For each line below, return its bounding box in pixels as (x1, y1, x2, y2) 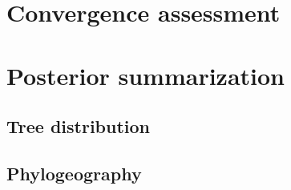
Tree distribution (6, 114, 151, 139)
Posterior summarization (6, 59, 285, 91)
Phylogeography (6, 160, 142, 185)
